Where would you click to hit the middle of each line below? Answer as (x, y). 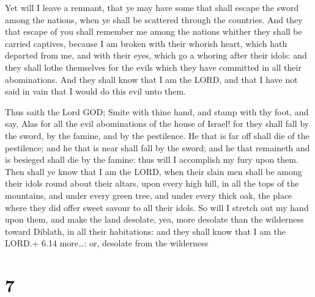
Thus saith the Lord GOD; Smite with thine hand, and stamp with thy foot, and (157, 111)
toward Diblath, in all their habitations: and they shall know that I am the (145, 231)
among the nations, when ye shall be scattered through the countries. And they (154, 19)
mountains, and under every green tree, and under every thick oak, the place (149, 195)
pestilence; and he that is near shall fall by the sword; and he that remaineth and (157, 147)
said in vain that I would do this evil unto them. (96, 91)
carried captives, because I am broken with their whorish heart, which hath (146, 43)
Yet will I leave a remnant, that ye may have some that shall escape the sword (152, 7)
